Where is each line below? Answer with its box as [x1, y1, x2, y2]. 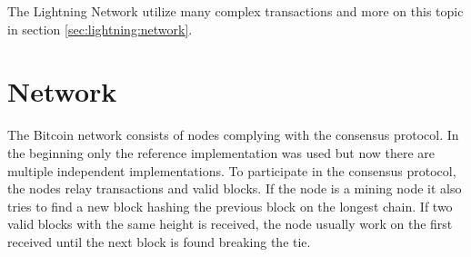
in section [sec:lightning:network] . [7, 19, 193, 38]
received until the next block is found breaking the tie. [7, 232, 311, 251]
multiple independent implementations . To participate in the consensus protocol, [7, 161, 456, 180]
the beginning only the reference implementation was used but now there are [7, 143, 436, 162]
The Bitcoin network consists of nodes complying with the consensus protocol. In [7, 125, 459, 144]
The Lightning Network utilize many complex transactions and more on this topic [7, 2, 464, 20]
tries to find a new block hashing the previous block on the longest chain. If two [7, 196, 453, 215]
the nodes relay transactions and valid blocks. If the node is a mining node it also [7, 179, 462, 198]
